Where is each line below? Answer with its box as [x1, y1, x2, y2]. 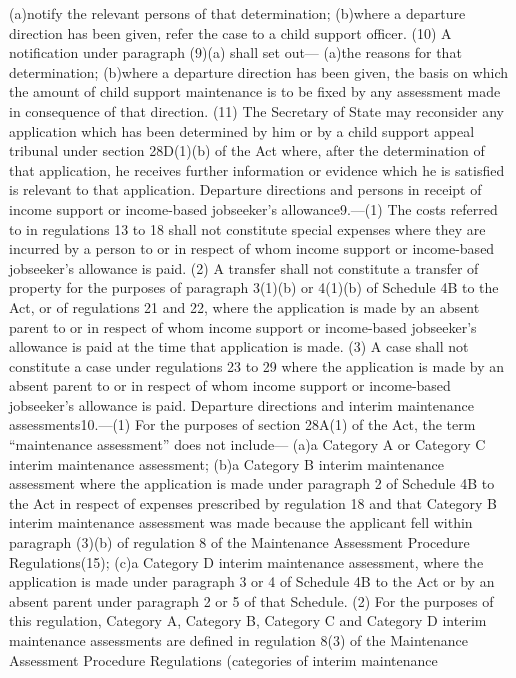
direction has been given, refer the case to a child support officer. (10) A [9, 22, 452, 43]
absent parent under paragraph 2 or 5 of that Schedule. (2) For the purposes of [9, 590, 494, 611]
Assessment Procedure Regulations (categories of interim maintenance [9, 649, 438, 670]
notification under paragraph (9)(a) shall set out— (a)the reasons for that [9, 42, 462, 63]
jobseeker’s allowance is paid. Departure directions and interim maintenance [9, 394, 475, 415]
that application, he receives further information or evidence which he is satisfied [9, 159, 505, 180]
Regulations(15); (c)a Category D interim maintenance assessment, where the [9, 551, 484, 572]
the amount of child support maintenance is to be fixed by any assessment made [9, 81, 501, 102]
